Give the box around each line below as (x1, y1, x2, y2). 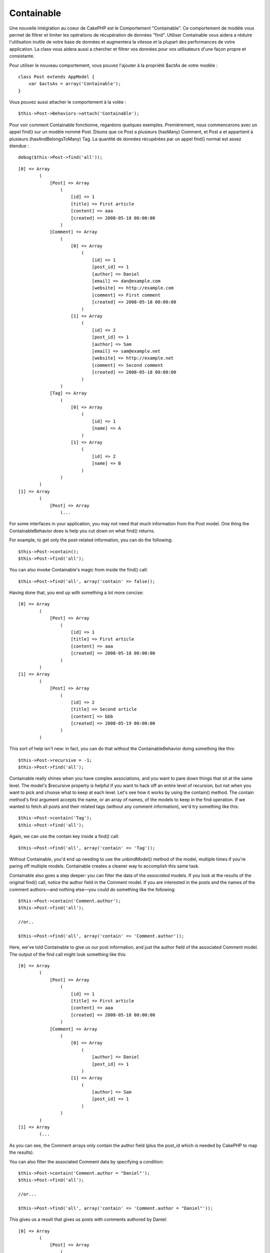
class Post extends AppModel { (18, 74, 95, 80)
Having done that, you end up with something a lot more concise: (9, 589, 144, 596)
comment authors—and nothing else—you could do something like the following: (9, 886, 176, 892)
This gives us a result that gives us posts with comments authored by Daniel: (9, 1216, 167, 1222)
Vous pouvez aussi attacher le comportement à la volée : (9, 99, 126, 105)
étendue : (9, 143, 29, 149)
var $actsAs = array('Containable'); (28, 81, 121, 87)
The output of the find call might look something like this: (9, 951, 127, 957)
